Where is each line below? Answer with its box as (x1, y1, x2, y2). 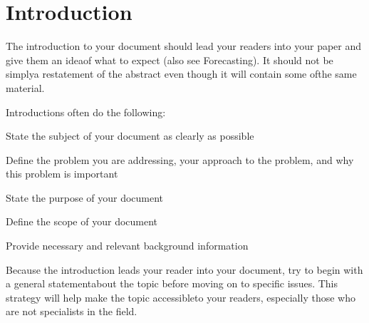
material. (6, 80, 45, 95)
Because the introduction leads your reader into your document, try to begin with (6, 262, 363, 277)
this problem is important (6, 166, 118, 181)
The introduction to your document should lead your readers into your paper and (6, 39, 362, 53)
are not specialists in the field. (6, 304, 137, 319)
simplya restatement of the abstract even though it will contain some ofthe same (6, 66, 357, 81)
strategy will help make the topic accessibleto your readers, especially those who (6, 289, 355, 304)
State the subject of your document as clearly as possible (6, 128, 254, 143)
